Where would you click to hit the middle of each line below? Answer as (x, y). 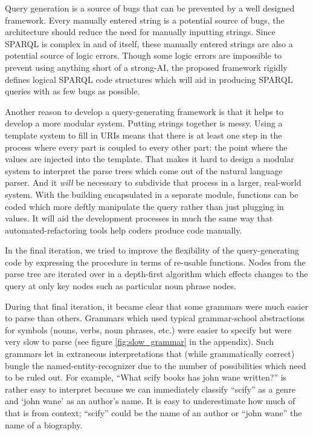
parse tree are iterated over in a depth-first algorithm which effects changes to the (156, 274)
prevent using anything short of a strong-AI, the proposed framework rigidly (146, 67)
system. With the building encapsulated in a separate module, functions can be (152, 194)
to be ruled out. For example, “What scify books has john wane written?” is (146, 377)
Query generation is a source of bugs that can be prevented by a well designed (150, 8)
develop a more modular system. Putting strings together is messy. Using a (144, 123)
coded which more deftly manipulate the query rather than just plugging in (144, 206)
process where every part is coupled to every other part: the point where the (146, 147)
